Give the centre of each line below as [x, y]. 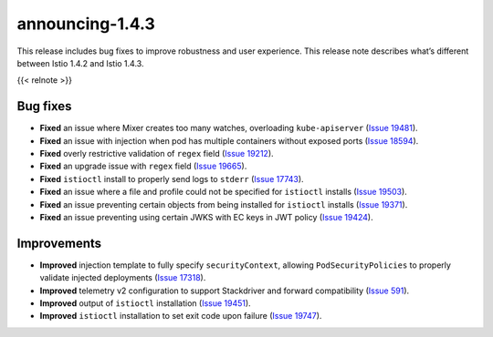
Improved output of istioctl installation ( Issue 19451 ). [145, 303]
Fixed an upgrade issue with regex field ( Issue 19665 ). [143, 166]
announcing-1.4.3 [86, 24]
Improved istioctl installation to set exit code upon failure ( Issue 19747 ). [181, 316]
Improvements [59, 243]
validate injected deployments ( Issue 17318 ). [123, 278]
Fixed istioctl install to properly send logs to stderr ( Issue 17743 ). [172, 179]
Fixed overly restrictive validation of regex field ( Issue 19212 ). [157, 154]
